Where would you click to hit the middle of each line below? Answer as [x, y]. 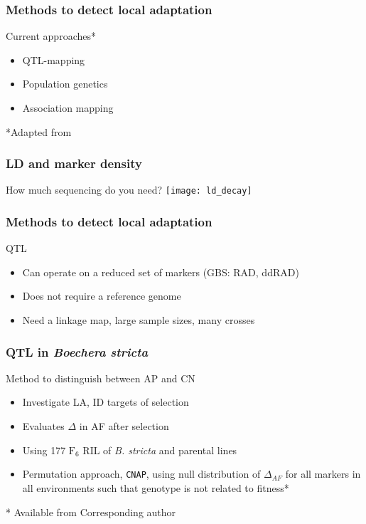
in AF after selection [124, 426]
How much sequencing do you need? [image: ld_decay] [129, 190]
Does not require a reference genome [102, 296]
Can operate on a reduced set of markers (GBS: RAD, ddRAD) [161, 272]
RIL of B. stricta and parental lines [160, 450]
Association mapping [68, 108]
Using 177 [44, 450]
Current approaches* [51, 36]
